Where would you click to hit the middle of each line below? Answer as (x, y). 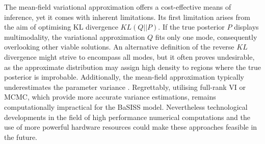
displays (246, 27)
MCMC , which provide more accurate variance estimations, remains (110, 97)
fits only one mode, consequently (206, 37)
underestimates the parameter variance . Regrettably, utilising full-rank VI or (125, 87)
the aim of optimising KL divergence (61, 27)
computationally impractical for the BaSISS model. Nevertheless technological (126, 106)
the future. (21, 137)
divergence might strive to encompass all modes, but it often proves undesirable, (129, 56)
